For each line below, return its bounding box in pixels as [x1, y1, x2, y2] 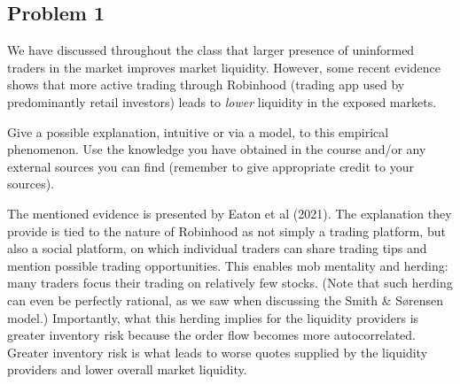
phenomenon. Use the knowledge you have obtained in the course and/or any [7, 140, 426, 158]
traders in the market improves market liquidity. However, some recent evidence [7, 58, 441, 76]
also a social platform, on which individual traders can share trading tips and [7, 239, 427, 257]
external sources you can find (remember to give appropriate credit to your [7, 157, 414, 175]
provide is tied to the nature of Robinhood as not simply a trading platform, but [7, 221, 446, 240]
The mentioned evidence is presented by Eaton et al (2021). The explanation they [7, 204, 452, 222]
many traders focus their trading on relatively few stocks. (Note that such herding [7, 273, 453, 292]
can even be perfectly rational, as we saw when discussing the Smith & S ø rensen [7, 290, 444, 309]
